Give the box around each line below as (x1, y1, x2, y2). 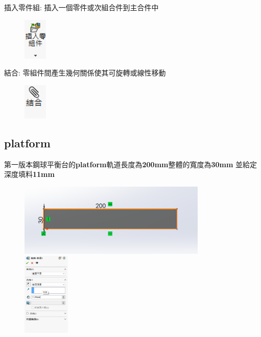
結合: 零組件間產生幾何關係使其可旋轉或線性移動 (4, 67, 166, 78)
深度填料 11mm (4, 169, 55, 179)
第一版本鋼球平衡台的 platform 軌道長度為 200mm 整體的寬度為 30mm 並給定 (4, 159, 257, 169)
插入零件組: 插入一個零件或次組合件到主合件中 (4, 2, 159, 12)
